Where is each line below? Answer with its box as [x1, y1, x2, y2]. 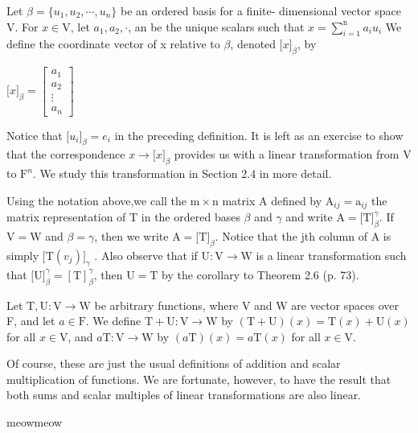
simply [6, 246, 39, 263]
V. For [6, 18, 39, 35]
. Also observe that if [94, 246, 198, 263]
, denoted [230, 35, 277, 52]
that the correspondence [6, 146, 125, 163]
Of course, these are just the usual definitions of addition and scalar [6, 355, 341, 372]
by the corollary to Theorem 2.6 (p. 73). [162, 266, 359, 282]
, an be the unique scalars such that [128, 18, 305, 35]
